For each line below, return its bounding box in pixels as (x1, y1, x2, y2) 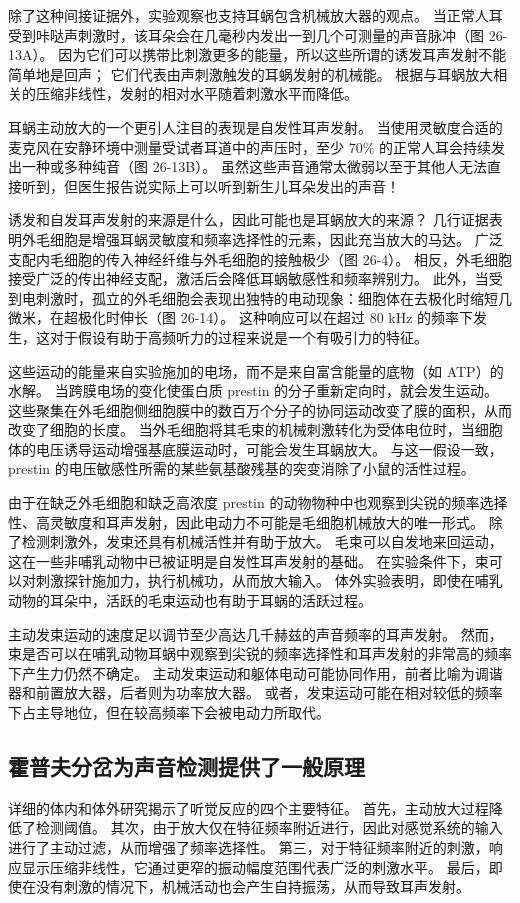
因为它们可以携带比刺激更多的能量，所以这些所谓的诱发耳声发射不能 (58, 44, 507, 65)
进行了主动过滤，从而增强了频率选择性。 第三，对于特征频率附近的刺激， (8, 836, 489, 857)
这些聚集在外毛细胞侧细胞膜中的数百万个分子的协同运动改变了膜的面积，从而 (8, 399, 512, 420)
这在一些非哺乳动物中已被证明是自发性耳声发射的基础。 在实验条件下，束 (8, 550, 489, 571)
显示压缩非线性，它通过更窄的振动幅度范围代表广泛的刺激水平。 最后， (21, 856, 489, 877)
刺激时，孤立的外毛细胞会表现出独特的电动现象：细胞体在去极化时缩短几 (35, 287, 512, 308)
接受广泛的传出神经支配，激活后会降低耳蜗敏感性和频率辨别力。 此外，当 (8, 268, 489, 289)
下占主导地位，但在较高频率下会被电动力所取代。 (8, 702, 330, 722)
